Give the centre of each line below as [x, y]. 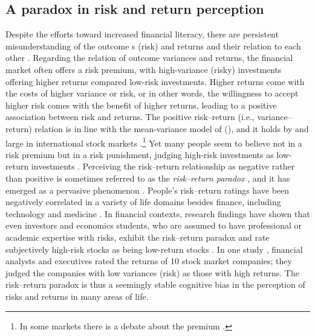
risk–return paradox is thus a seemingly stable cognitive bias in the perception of [155, 284]
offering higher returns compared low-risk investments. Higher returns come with [155, 81]
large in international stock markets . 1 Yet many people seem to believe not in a [154, 142]
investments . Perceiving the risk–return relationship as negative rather [163, 166]
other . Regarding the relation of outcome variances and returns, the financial [149, 58]
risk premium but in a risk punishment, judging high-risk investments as [140, 154]
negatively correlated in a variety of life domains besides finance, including [143, 202]
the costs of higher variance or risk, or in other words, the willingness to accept [152, 93]
